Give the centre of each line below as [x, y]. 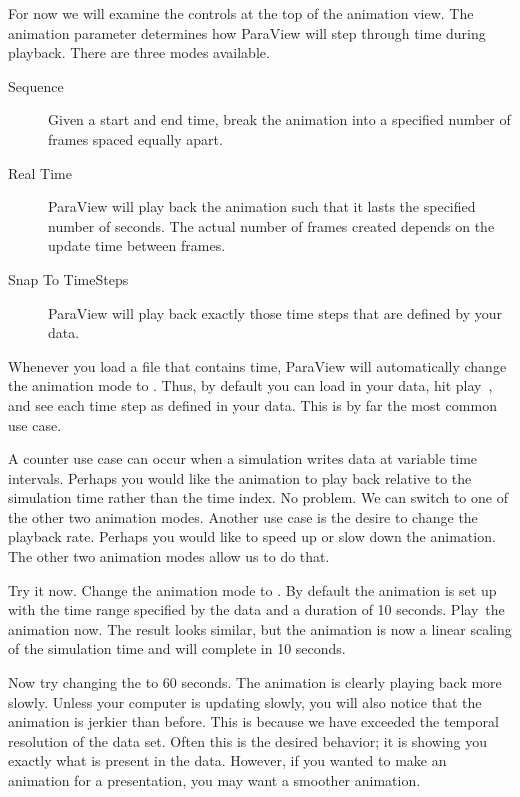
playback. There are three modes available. [139, 52]
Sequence [36, 85]
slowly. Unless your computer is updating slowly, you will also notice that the [245, 701]
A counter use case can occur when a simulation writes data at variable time [243, 458]
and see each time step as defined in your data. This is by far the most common [252, 404]
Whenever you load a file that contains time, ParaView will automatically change [257, 365]
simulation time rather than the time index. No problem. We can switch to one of [258, 497]
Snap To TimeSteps [68, 278]
